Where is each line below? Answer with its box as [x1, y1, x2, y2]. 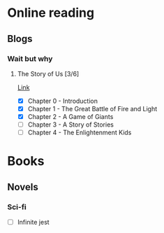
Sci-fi [7, 202, 27, 211]
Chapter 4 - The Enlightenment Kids [27, 128, 132, 137]
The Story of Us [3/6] [17, 69, 80, 78]
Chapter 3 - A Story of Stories [27, 120, 114, 129]
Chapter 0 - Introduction [27, 97, 98, 105]
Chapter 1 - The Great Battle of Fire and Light [27, 104, 158, 113]
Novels [7, 181, 38, 193]
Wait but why [7, 54, 53, 64]
